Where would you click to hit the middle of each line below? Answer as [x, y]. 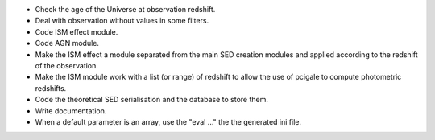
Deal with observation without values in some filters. [122, 21]
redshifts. [51, 88]
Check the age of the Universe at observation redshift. [125, 9]
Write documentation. [71, 111]
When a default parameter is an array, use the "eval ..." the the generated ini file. [168, 121]
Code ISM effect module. [77, 31]
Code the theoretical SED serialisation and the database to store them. [152, 100]
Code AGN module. [67, 43]
